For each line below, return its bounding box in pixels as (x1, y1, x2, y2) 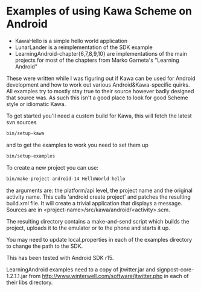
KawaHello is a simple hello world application (14, 37, 128, 44)
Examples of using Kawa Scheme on (6, 4, 193, 18)
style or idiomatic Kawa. (6, 100, 66, 107)
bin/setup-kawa (6, 130, 45, 136)
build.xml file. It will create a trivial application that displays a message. (6, 199, 183, 207)
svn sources (6, 118, 37, 125)
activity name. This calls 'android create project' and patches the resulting (6, 193, 191, 201)
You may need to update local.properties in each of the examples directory (6, 236, 193, 243)
